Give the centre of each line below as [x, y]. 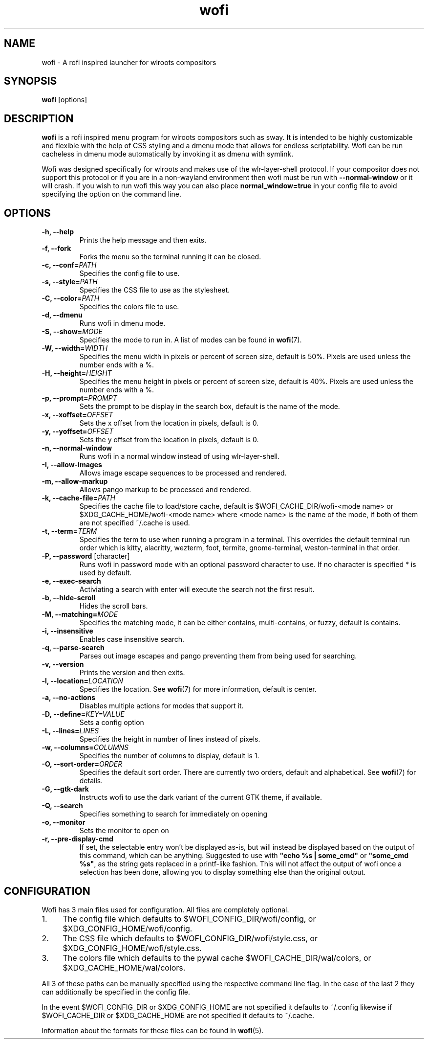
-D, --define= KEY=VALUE [83, 714]
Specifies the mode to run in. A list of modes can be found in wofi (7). [191, 340]
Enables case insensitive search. [132, 639]
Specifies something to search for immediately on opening [173, 814]
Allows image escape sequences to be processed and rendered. [183, 473]
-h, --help [58, 232]
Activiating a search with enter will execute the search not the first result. [197, 590]
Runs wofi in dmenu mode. [122, 323]
